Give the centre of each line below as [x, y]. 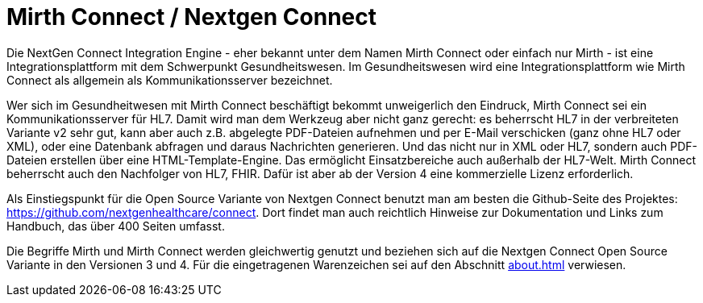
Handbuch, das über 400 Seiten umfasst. [116, 226]
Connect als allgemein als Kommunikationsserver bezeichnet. [170, 80]
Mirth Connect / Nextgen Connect [191, 17]
